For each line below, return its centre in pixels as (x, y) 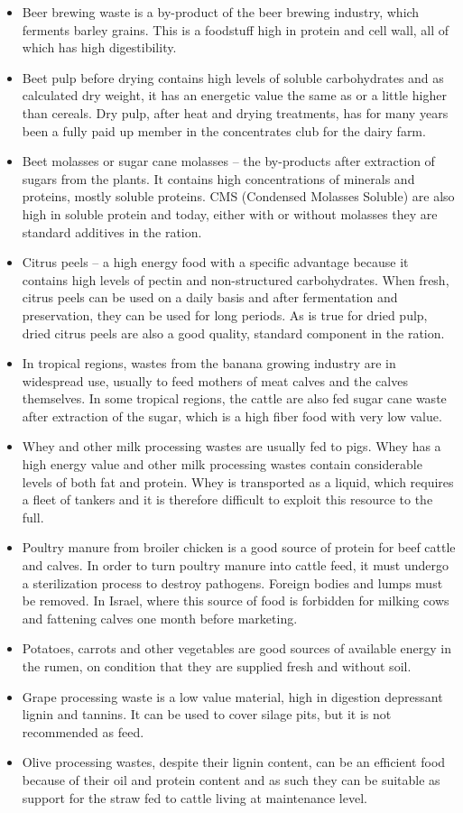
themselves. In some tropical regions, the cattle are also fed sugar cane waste (234, 398)
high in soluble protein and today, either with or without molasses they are (230, 213)
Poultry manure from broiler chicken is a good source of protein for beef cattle (239, 547)
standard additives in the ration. (112, 231)
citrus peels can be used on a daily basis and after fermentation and (210, 297)
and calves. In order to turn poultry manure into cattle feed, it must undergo (235, 565)
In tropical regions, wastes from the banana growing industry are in (209, 363)
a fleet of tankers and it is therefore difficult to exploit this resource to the (227, 499)
